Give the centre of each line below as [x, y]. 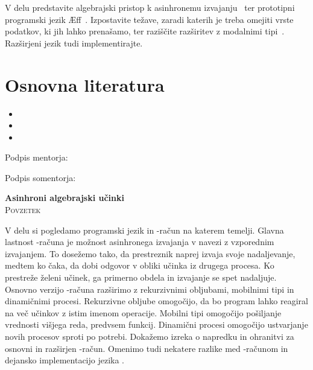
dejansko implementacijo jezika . [65, 360]
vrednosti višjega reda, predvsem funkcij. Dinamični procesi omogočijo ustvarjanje [156, 324]
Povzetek [23, 210]
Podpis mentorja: [36, 157]
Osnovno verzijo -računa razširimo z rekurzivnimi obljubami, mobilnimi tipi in [150, 289]
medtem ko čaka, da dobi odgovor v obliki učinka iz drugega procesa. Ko [140, 265]
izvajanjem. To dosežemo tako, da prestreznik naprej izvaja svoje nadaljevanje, [150, 253]
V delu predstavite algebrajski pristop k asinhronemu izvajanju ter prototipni [150, 7]
